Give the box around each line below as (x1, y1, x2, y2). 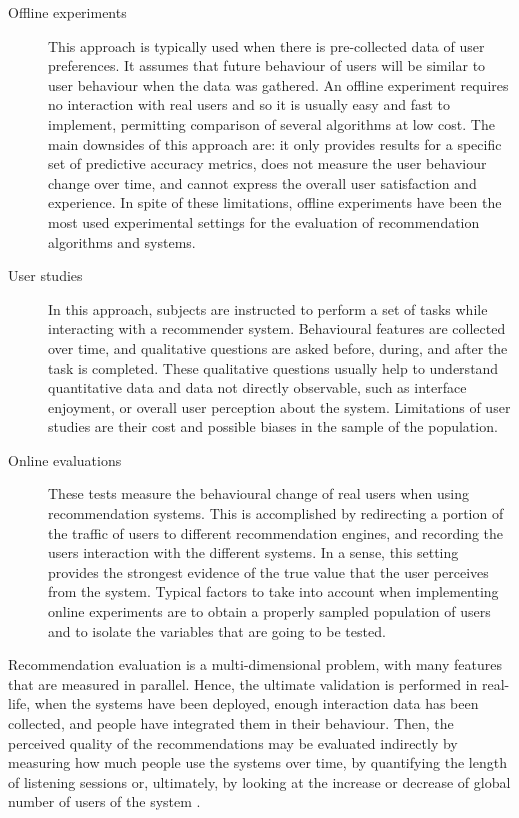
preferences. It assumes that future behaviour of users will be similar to (48, 55, 486, 76)
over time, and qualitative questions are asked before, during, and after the (48, 337, 508, 358)
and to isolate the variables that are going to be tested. (48, 620, 386, 641)
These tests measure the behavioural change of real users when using (48, 483, 470, 504)
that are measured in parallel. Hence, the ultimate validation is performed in (8, 673, 478, 694)
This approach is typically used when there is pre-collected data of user (48, 35, 485, 56)
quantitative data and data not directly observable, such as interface (48, 377, 467, 398)
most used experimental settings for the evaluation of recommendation (48, 211, 480, 232)
